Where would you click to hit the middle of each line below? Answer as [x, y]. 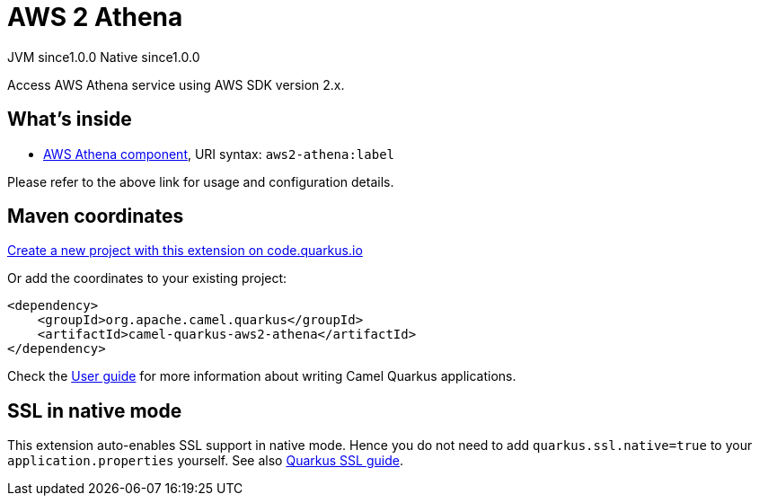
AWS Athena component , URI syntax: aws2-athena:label [219, 154]
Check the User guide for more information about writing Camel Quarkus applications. [262, 376]
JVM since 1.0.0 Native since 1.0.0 [104, 57]
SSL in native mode [95, 410]
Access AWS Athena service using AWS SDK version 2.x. [176, 84]
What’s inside [70, 119]
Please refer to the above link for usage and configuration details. [201, 181]
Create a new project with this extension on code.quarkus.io [185, 251]
